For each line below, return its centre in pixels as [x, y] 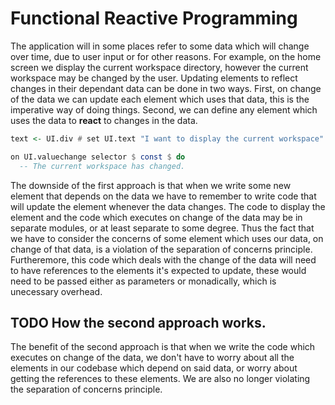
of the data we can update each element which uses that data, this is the [160, 99]
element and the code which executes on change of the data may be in [156, 217]
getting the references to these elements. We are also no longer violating [160, 379]
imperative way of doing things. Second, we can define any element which [164, 109]
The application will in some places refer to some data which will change [160, 46]
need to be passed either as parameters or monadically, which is [143, 281]
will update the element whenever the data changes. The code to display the [168, 206]
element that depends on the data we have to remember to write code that [163, 196]
